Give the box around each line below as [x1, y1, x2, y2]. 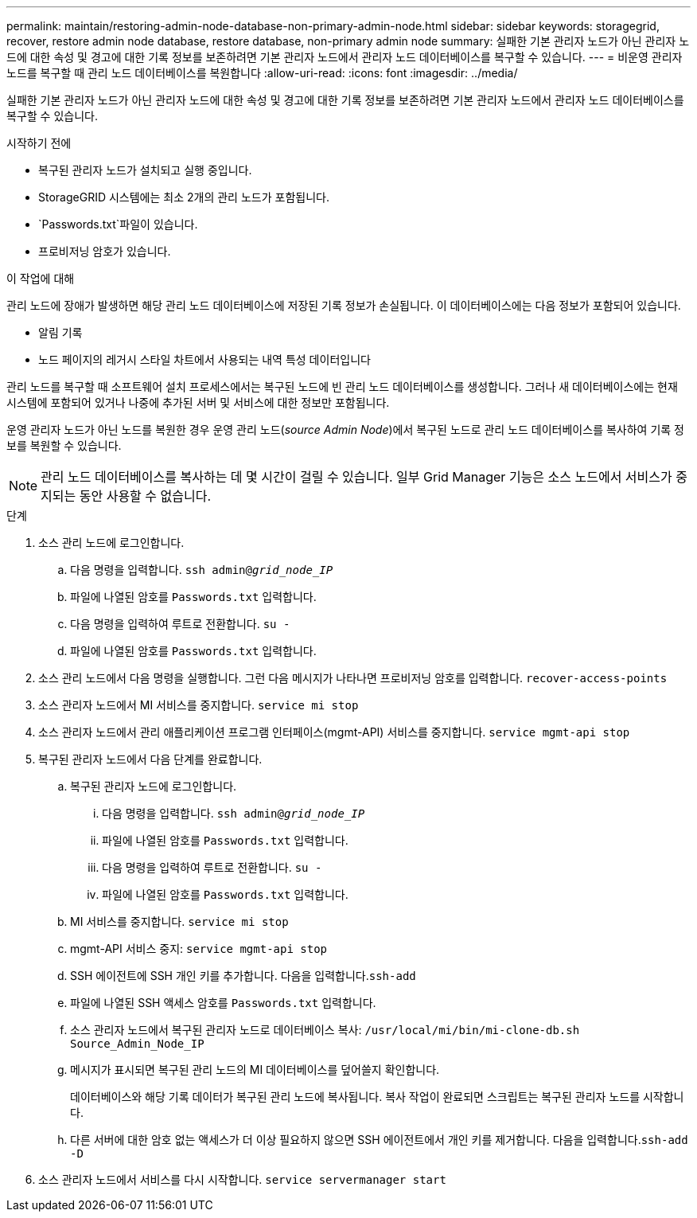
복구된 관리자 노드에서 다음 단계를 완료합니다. [38, 752, 263, 766]
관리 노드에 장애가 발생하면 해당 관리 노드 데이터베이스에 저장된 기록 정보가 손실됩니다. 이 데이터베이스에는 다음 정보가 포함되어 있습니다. [6, 299, 681, 312]
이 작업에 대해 [6, 271, 75, 285]
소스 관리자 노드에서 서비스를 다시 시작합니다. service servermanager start [38, 1173, 446, 1186]
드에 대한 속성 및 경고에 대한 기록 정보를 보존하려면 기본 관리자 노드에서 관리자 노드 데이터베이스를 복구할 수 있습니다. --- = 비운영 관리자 [6, 50, 683, 64]
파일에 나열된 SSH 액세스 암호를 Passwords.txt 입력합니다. [70, 996, 376, 1009]
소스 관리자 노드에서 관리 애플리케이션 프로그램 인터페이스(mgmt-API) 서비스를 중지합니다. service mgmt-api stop [38, 725, 630, 739]
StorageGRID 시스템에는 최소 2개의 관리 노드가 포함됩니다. [38, 190, 329, 204]
